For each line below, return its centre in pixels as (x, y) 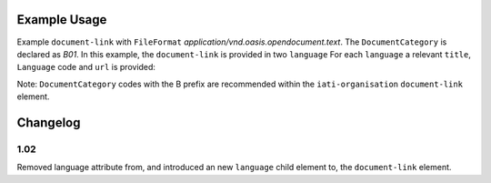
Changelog (49, 122)
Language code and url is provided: (86, 67)
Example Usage (62, 20)
